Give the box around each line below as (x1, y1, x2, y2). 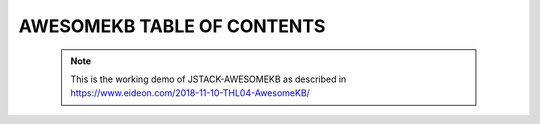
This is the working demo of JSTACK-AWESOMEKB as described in (70, 73, 347, 85)
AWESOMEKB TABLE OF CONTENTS (18, 15, 326, 37)
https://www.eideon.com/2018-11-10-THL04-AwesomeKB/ (70, 87, 310, 99)
